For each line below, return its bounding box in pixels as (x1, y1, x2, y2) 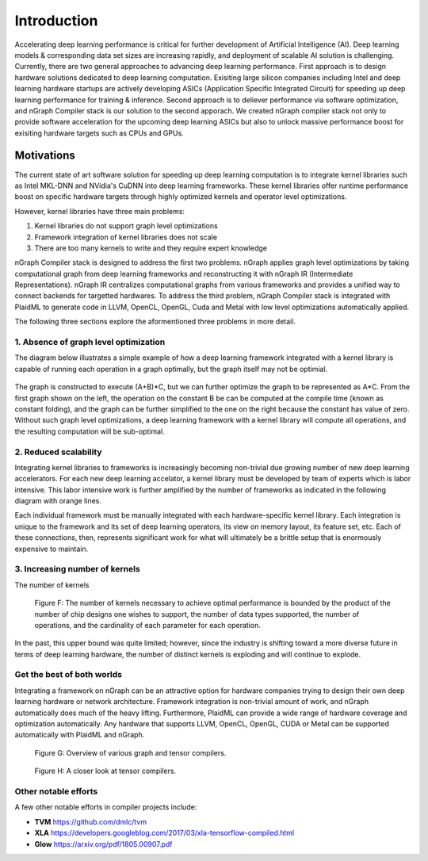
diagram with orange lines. (14, 496, 102, 506)
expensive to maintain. (14, 544, 89, 553)
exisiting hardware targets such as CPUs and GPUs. (14, 128, 184, 138)
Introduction (14, 12, 98, 29)
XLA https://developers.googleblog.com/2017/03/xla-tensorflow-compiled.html (34, 828, 295, 838)
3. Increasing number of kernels (14, 564, 140, 575)
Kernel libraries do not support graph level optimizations (34, 221, 218, 231)
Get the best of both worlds (14, 669, 123, 680)
